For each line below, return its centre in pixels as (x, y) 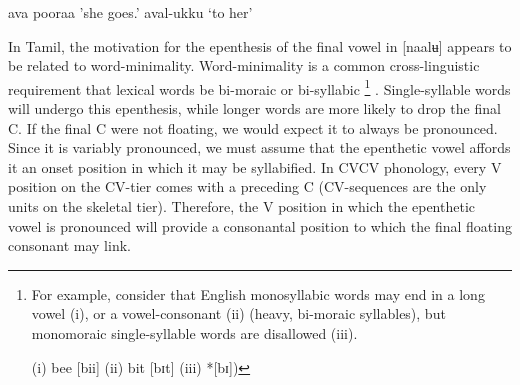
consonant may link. (69, 245)
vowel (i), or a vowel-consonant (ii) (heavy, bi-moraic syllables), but (238, 313)
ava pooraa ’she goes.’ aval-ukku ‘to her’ (130, 12)
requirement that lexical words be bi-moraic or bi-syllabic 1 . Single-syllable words (259, 87)
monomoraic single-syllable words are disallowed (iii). (194, 332)
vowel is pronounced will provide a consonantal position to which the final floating (260, 225)
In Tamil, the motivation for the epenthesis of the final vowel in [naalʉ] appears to (260, 45)
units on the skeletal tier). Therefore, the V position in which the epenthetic (242, 206)
